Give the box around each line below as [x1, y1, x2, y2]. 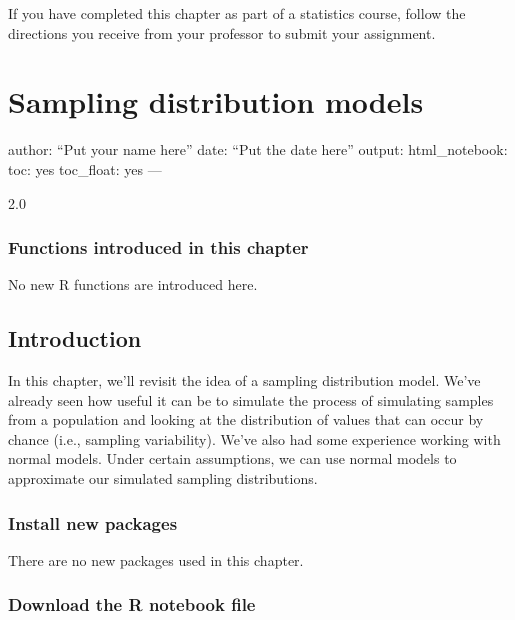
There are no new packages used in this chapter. [8, 549, 304, 570]
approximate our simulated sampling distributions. [8, 468, 318, 489]
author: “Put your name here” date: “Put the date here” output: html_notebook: [8, 139, 508, 160]
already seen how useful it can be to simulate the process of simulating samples [8, 389, 494, 410]
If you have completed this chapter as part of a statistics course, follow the [8, 3, 466, 23]
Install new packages [8, 510, 178, 535]
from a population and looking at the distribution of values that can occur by [8, 409, 484, 430]
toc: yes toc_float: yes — [8, 158, 162, 179]
